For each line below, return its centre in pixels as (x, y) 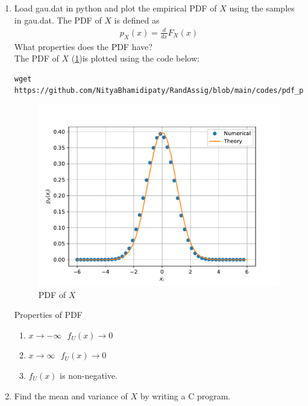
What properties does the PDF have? (83, 46)
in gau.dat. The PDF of (58, 20)
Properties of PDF (48, 315)
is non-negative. (89, 376)
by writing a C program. (185, 395)
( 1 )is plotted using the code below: (135, 58)
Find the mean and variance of (71, 395)
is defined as (137, 20)
